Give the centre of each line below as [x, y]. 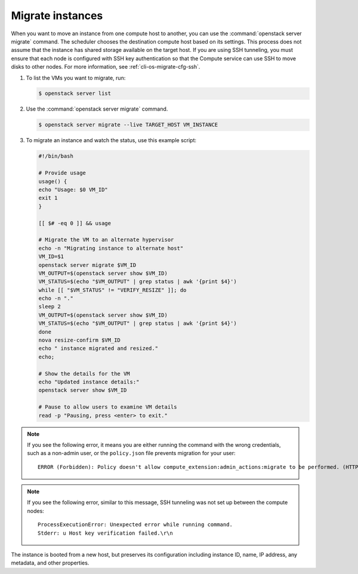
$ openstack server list [75, 93]
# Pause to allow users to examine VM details [108, 407]
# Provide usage [62, 173]
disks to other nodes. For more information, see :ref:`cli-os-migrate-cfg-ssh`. [106, 67]
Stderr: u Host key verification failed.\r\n [105, 533]
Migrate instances [57, 16]
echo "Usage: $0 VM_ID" [73, 189]
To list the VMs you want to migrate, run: [76, 78]
